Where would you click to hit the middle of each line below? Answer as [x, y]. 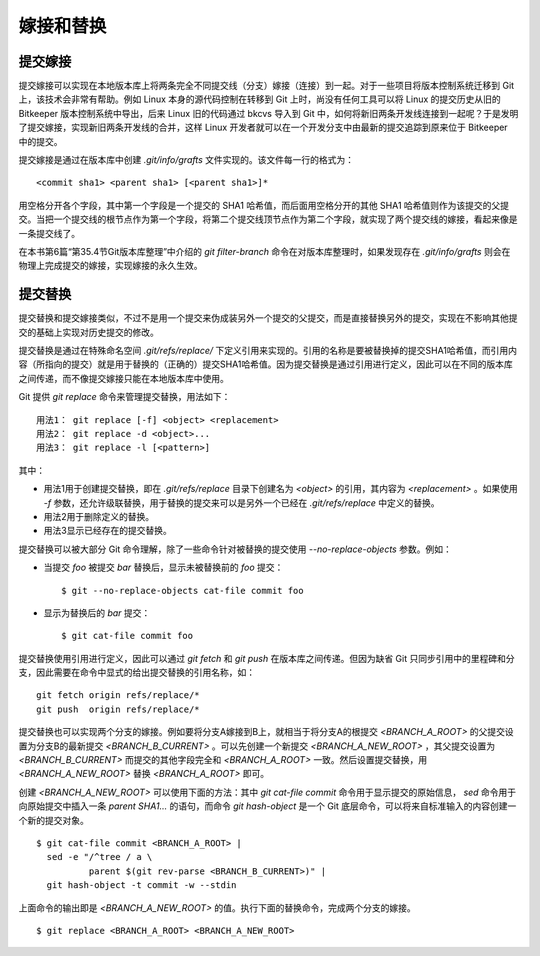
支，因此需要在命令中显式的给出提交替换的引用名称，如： [136, 672]
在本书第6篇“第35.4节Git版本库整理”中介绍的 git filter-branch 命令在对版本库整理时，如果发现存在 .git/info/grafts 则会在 [264, 251]
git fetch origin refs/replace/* [118, 695]
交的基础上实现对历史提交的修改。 [88, 332]
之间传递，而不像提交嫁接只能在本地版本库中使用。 [123, 378]
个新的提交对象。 [53, 820]
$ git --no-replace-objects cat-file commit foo [182, 590]
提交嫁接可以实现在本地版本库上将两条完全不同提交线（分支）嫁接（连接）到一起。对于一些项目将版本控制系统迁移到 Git [266, 86]
